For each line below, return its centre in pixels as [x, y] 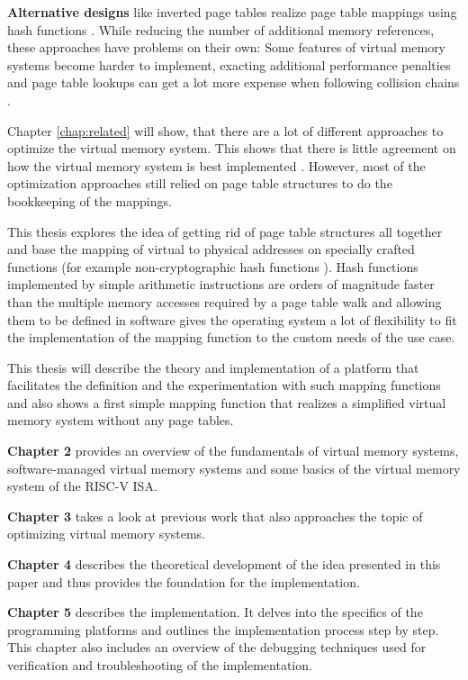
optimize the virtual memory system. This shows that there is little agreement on [232, 148]
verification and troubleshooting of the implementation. [160, 665]
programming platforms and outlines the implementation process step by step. [223, 629]
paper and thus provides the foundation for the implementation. [184, 581]
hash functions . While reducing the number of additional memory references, [221, 29]
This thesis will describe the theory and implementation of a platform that [213, 367]
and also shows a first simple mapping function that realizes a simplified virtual [227, 402]
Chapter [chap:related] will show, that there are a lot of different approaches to [225, 130]
